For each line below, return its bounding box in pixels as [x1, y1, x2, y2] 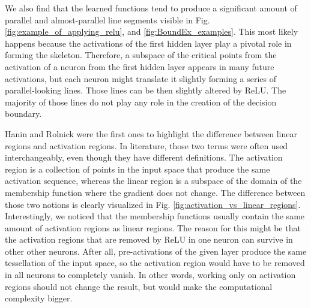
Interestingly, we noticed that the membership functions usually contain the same [5, 210, 305, 222]
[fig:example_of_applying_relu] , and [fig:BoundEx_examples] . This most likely [5, 25, 298, 38]
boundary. [5, 107, 42, 120]
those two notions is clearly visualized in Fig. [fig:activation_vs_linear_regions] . [5, 198, 301, 210]
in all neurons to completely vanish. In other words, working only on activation [5, 268, 296, 281]
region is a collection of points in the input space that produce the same [5, 162, 270, 175]
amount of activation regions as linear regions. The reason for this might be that [5, 221, 301, 234]
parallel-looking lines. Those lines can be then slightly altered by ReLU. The [5, 84, 286, 96]
